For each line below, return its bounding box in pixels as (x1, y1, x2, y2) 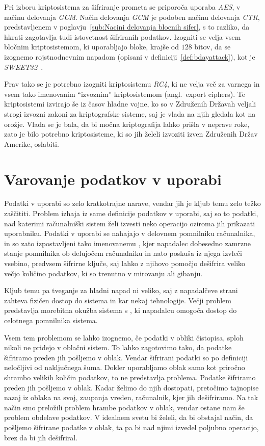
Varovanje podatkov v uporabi (4, 168, 222, 189)
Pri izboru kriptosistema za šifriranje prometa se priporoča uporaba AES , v (4, 2, 241, 12)
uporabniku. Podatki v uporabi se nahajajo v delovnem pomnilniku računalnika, (4, 228, 255, 239)
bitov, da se (194, 41, 231, 52)
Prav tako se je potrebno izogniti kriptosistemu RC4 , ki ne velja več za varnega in (4, 78, 260, 89)
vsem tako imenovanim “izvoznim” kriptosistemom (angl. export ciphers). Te (4, 88, 245, 99)
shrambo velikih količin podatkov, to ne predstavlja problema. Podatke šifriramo (4, 372, 256, 382)
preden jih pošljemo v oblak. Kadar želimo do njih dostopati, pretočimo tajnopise (4, 382, 259, 392)
